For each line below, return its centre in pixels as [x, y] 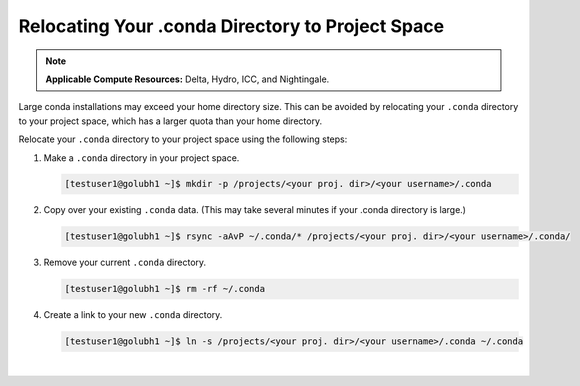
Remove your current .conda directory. [125, 262]
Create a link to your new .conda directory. [133, 315]
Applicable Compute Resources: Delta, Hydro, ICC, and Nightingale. [187, 79]
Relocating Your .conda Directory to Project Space [231, 26]
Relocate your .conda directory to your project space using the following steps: [183, 139]
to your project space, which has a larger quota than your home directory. [170, 121]
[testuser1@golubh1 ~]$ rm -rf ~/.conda [164, 289]
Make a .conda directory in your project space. [141, 157]
